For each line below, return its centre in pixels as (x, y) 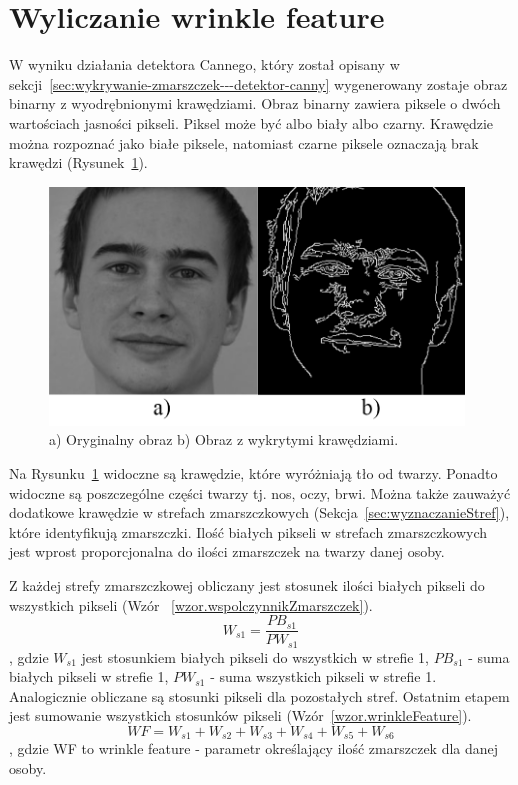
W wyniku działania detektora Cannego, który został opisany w (204, 64)
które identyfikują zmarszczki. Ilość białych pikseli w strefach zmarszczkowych (248, 531)
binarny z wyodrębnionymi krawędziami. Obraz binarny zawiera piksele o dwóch (255, 103)
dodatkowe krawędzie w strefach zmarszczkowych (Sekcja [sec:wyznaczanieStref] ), (259, 512)
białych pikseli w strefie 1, (89, 676)
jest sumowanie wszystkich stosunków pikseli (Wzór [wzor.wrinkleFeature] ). (240, 715)
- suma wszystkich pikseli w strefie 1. (323, 676)
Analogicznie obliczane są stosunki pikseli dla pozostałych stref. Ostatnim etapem (259, 695)
